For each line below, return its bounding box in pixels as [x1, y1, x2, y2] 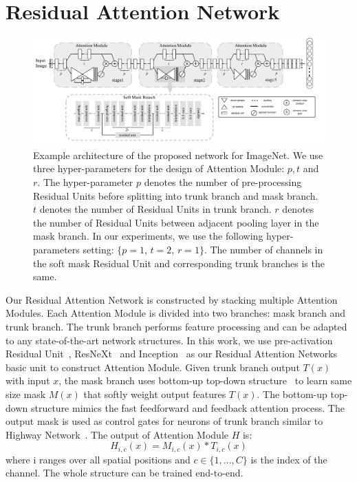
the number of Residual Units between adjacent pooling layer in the [33, 215, 319, 229]
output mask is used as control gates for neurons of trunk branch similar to [6, 414, 323, 428]
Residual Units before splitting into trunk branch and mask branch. [33, 188, 318, 202]
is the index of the [250, 452, 327, 466]
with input [6, 373, 50, 388]
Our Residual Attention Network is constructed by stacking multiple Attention [6, 292, 338, 306]
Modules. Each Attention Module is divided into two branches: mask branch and [6, 306, 346, 320]
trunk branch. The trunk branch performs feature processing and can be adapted [6, 319, 347, 333]
